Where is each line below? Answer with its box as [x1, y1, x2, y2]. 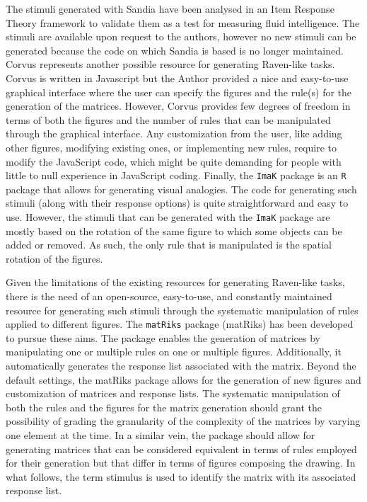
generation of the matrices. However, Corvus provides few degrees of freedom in [6, 98, 351, 113]
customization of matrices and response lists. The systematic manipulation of [6, 386, 340, 401]
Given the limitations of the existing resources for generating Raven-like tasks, [6, 275, 345, 290]
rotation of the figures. [6, 251, 103, 266]
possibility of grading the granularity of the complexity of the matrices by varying [6, 413, 361, 428]
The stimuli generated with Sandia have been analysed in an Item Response [6, 1, 334, 16]
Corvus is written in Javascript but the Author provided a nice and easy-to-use [6, 70, 349, 85]
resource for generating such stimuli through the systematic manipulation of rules [6, 302, 359, 317]
